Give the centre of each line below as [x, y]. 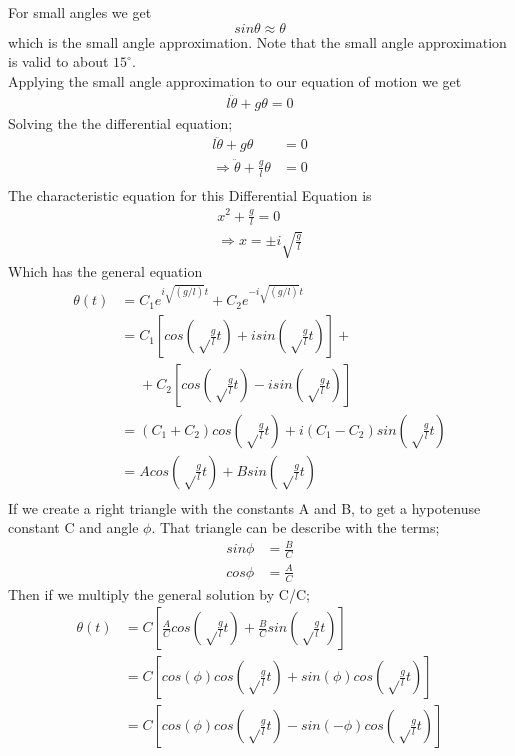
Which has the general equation [105, 270]
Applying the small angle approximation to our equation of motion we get [235, 80]
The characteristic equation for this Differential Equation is [190, 194]
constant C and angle [73, 527]
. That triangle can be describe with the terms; [295, 527]
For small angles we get [80, 12]
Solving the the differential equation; [120, 122]
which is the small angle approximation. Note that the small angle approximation [257, 41]
